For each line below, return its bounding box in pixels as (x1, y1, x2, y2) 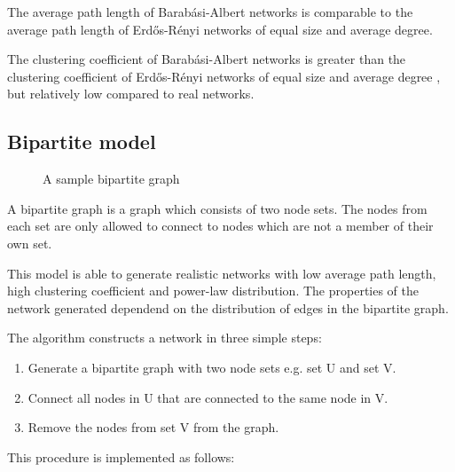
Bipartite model (7, 128, 156, 155)
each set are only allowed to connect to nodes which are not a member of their (7, 216, 434, 235)
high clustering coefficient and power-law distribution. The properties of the (7, 281, 420, 300)
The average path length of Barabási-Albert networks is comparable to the (7, 3, 413, 20)
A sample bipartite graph (43, 169, 180, 188)
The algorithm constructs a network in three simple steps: (7, 328, 322, 347)
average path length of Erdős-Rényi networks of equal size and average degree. (7, 20, 433, 38)
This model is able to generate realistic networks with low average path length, (7, 264, 436, 282)
